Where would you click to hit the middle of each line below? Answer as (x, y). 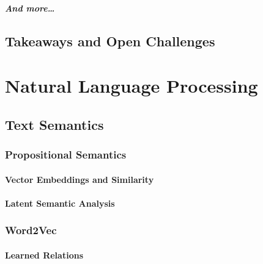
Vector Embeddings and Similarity (80, 179)
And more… (30, 8)
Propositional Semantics (66, 155)
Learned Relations (44, 255)
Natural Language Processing (131, 86)
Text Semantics (54, 124)
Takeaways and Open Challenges (110, 41)
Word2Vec (31, 230)
